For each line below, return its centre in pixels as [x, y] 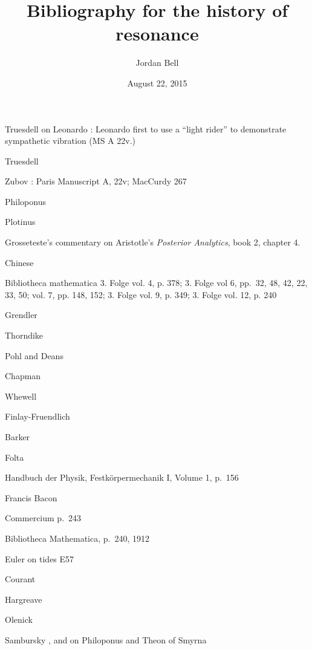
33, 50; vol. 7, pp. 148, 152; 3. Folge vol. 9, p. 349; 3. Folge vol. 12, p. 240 [141, 294]
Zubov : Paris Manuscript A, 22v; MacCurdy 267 [96, 181]
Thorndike [24, 335]
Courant [20, 579]
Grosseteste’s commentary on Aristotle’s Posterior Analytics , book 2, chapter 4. [153, 242]
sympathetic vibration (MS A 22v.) [70, 141]
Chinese [19, 262]
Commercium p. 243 [43, 518]
